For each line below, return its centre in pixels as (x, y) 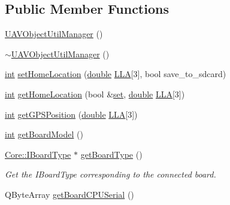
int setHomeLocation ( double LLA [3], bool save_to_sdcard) (116, 74)
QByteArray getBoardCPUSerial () (69, 194)
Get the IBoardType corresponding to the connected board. (111, 174)
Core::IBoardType (38, 154)
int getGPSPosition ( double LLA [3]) (71, 114)
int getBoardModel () (44, 134)
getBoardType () (111, 154)
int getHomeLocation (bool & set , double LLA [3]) (95, 94)
